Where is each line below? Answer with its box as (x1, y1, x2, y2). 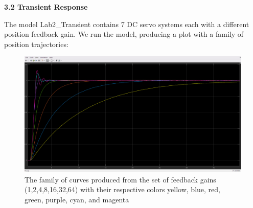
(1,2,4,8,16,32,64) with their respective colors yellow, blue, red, (25, 184, 220, 195)
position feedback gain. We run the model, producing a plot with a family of (4, 29, 244, 39)
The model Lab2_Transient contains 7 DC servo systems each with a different (4, 18, 249, 29)
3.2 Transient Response (4, 2, 88, 12)
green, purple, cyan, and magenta (25, 194, 129, 205)
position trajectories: (4, 38, 68, 49)
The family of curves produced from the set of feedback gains (25, 174, 216, 184)
